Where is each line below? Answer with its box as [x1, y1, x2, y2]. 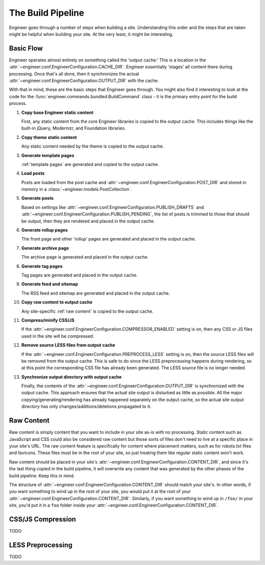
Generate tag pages [21, 263, 63, 269]
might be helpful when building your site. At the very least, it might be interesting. [9, 31, 174, 37]
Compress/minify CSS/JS [21, 317, 75, 323]
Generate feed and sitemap [21, 281, 78, 287]
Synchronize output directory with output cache [21, 374, 122, 380]
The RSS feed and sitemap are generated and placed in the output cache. [21, 290, 170, 296]
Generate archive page [21, 245, 69, 251]
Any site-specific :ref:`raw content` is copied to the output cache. [21, 308, 154, 314]
